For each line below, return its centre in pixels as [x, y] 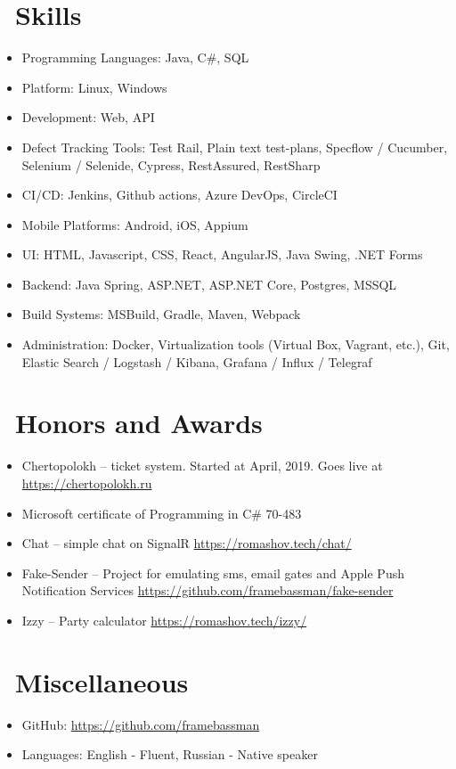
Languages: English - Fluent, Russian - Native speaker [170, 754]
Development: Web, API [88, 117]
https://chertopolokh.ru [87, 483]
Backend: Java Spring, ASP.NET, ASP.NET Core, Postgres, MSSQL [209, 284]
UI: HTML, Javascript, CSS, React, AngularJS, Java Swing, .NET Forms [222, 254]
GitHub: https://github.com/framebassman [141, 724]
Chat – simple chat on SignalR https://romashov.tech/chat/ [187, 543]
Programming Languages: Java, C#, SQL [135, 57]
